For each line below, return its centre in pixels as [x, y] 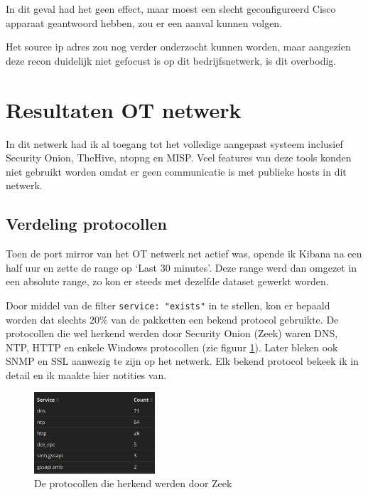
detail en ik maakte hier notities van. [86, 374]
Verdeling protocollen [86, 224]
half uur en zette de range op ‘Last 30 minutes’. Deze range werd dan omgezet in [182, 267]
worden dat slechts [46, 319]
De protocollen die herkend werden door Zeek [133, 483]
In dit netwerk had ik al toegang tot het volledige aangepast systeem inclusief [174, 143]
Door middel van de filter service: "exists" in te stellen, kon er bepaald [168, 305]
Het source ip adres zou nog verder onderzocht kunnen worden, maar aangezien [178, 47]
